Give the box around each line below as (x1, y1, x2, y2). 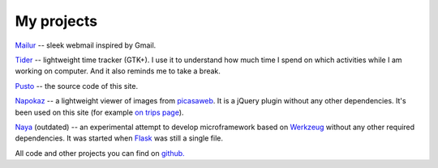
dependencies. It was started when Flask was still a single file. (15, 133, 223, 143)
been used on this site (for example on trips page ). (15, 107, 184, 117)
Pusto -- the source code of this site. (15, 81, 138, 90)
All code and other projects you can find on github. (15, 148, 186, 157)
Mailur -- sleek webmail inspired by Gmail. (15, 40, 157, 50)
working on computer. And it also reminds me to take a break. (15, 66, 221, 76)
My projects (15, 12, 97, 30)
